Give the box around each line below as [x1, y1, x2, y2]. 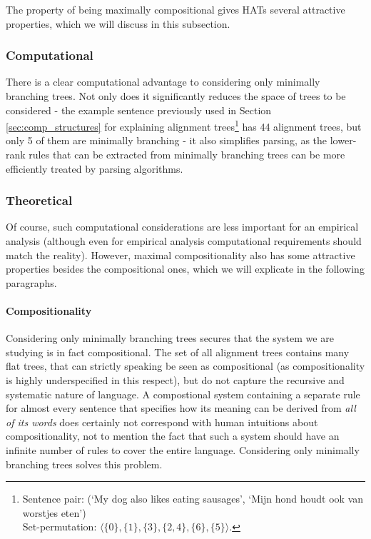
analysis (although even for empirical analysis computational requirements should [6, 233, 362, 248]
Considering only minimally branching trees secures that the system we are [6, 331, 334, 346]
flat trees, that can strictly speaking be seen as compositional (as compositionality [6, 358, 365, 373]
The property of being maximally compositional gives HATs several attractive [6, 2, 345, 16]
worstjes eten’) [22, 505, 86, 520]
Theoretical [6, 191, 73, 209]
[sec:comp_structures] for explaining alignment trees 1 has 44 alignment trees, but [6, 117, 362, 134]
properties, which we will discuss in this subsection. [6, 16, 230, 31]
